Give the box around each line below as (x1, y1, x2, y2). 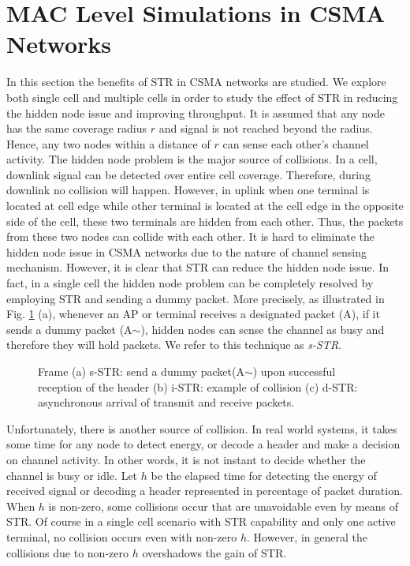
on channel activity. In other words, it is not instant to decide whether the (6, 451, 366, 467)
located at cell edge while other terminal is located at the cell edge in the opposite (6, 197, 404, 214)
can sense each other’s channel (222, 135, 369, 152)
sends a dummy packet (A (6, 320, 132, 337)
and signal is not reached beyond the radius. (158, 120, 373, 137)
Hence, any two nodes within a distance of (6, 135, 211, 152)
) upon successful (252, 363, 336, 379)
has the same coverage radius (6, 120, 147, 137)
